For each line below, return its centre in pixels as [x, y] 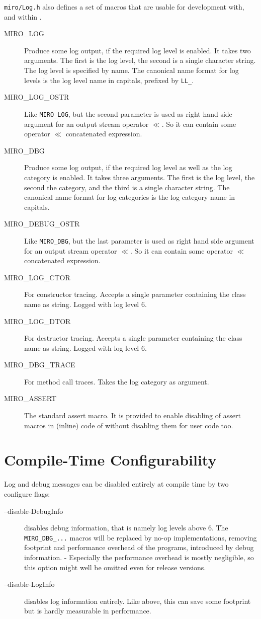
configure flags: [27, 493]
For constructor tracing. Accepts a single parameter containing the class [135, 294]
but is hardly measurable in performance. [88, 611]
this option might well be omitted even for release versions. [115, 567]
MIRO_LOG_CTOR [37, 277]
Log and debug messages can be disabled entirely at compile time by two [116, 484]
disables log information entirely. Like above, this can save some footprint [138, 601]
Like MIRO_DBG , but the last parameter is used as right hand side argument [139, 240]
